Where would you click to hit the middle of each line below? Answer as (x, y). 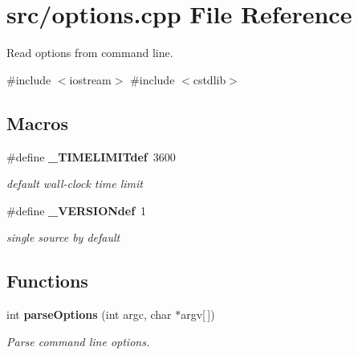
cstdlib (210, 79)
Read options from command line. (90, 53)
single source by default (63, 237)
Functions (47, 281)
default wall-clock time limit (75, 184)
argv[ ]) (198, 314)
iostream (90, 79)
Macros (37, 122)
